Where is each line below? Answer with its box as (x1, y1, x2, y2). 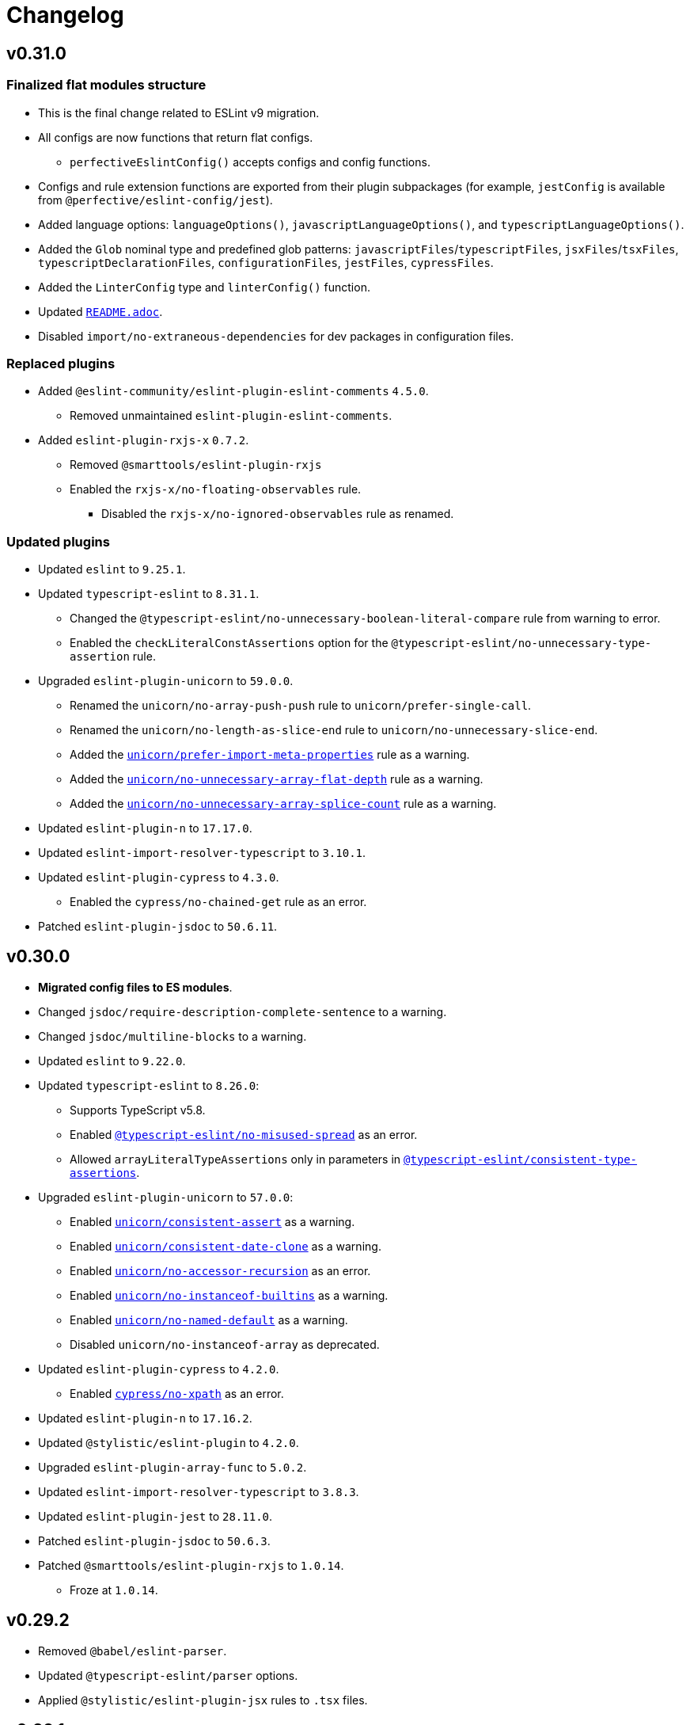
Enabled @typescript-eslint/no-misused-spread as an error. (70, 1127, 418, 1141)
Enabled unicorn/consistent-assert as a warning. (70, 1214, 355, 1228)
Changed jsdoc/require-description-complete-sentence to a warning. (38, 1004, 447, 1019)
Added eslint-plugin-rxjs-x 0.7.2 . (38, 433, 249, 447)
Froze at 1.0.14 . (70, 1582, 158, 1597)
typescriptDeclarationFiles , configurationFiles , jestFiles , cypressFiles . (38, 255, 494, 269)
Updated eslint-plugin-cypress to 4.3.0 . (38, 870, 279, 885)
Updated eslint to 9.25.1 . (38, 562, 186, 577)
